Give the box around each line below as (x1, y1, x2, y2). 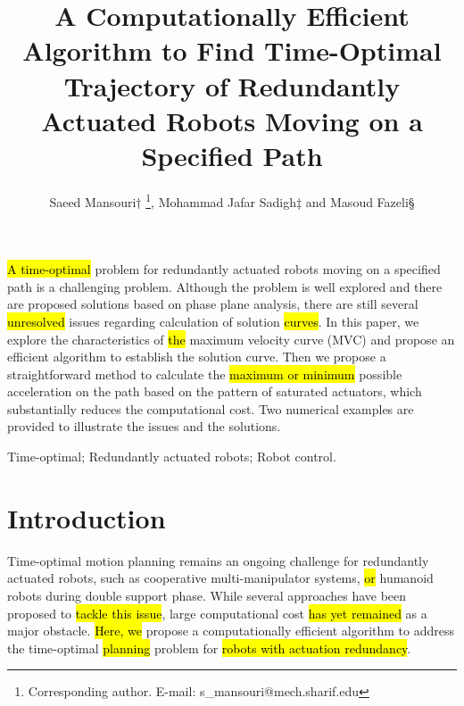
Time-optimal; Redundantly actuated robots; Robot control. (7, 447, 336, 466)
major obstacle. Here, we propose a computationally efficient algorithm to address (7, 621, 454, 640)
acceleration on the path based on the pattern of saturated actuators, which (7, 382, 422, 401)
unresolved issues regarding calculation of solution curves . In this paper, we (7, 311, 419, 330)
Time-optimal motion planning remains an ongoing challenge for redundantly (7, 551, 429, 569)
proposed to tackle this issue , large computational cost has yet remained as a (7, 603, 427, 622)
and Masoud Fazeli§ (305, 192, 415, 211)
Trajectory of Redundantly (63, 67, 401, 104)
